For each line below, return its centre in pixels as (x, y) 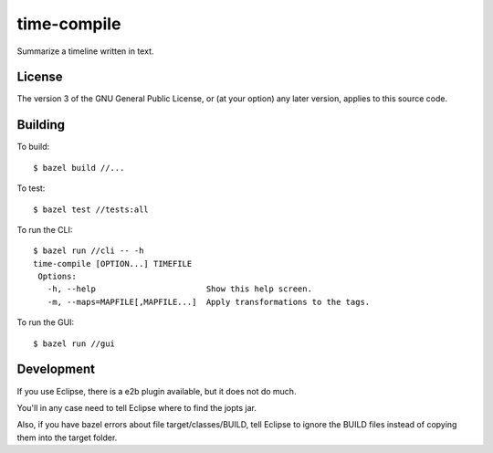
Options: (57, 277)
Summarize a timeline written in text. (85, 51)
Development (56, 369)
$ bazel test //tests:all (91, 209)
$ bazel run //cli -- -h (89, 251)
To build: (33, 147)
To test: (31, 188)
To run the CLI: (45, 229)
